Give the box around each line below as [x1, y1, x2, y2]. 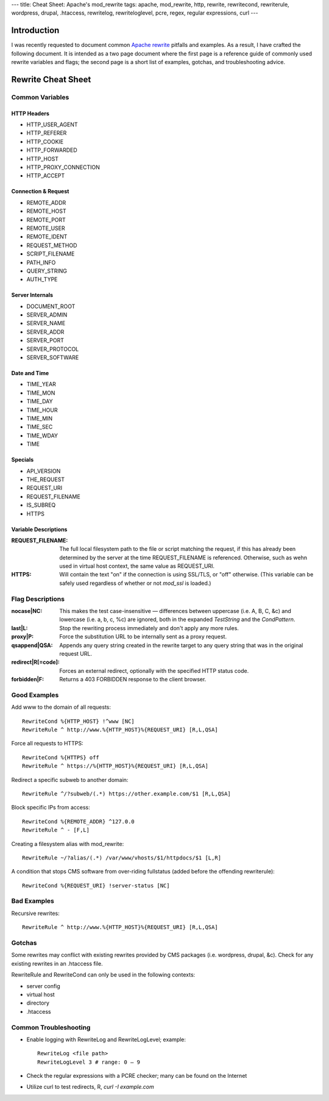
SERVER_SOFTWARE [26, 354, 79, 361]
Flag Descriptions [11, 595, 65, 603]
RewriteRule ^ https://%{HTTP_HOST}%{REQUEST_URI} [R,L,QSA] [22, 762, 208, 770]
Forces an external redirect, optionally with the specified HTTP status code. [59, 667, 249, 674]
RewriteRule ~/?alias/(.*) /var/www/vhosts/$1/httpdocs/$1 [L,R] [22, 854, 222, 861]
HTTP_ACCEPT [26, 172, 65, 179]
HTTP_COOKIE [26, 138, 64, 145]
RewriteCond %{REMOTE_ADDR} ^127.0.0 [22, 818, 135, 825]
